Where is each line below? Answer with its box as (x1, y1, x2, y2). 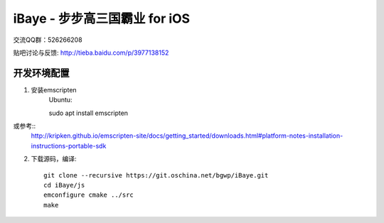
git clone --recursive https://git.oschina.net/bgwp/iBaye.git (43, 171, 269, 179)
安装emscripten (31, 85, 78, 94)
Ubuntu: (48, 96, 73, 104)
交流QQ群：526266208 (13, 36, 82, 44)
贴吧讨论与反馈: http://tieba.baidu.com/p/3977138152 (13, 48, 169, 57)
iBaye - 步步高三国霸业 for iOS (13, 11, 191, 26)
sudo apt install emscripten (48, 109, 128, 117)
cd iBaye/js (43, 181, 85, 189)
